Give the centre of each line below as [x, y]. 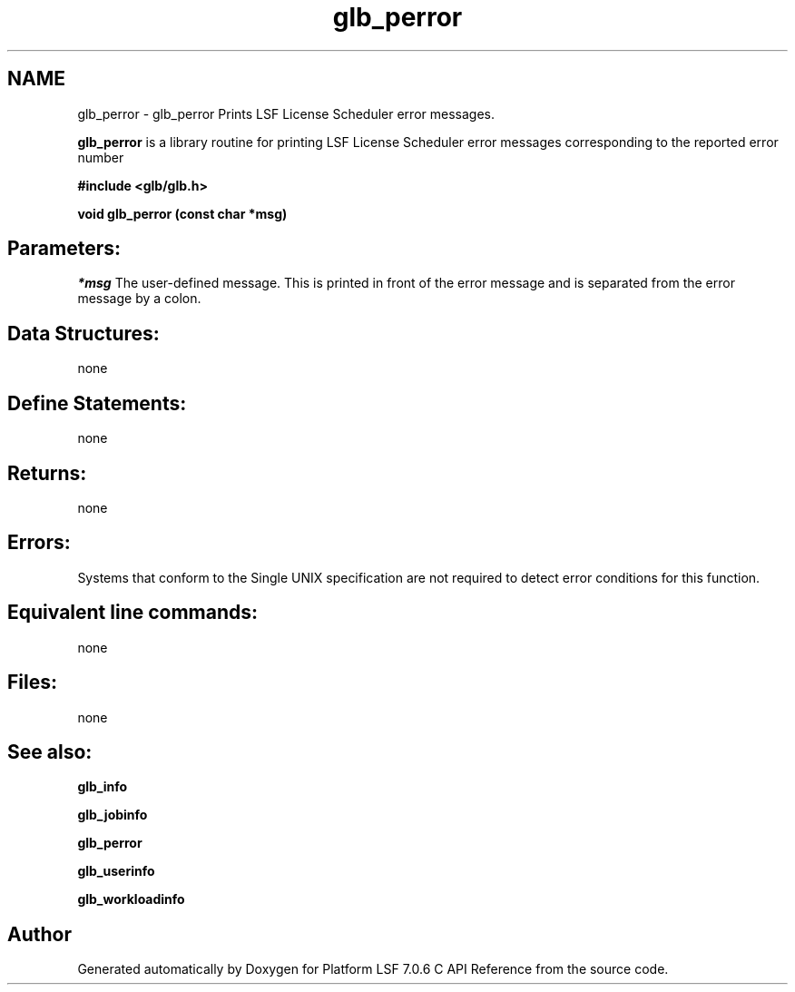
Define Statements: [97, 403]
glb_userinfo [116, 871]
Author [39, 934]
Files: [32, 683]
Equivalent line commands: [133, 613]
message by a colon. [139, 299]
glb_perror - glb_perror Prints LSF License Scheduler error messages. [286, 113]
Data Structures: [83, 333]
